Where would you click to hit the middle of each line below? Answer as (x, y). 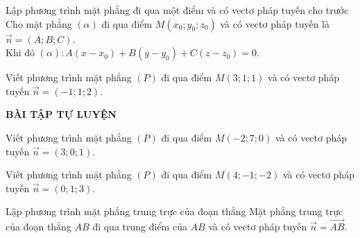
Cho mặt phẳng (39, 23)
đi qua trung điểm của (140, 227)
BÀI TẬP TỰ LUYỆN (61, 114)
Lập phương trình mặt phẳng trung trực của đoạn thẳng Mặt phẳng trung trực (174, 211)
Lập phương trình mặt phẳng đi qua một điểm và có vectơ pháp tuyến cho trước (177, 10)
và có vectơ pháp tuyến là (275, 23)
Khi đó (20, 52)
